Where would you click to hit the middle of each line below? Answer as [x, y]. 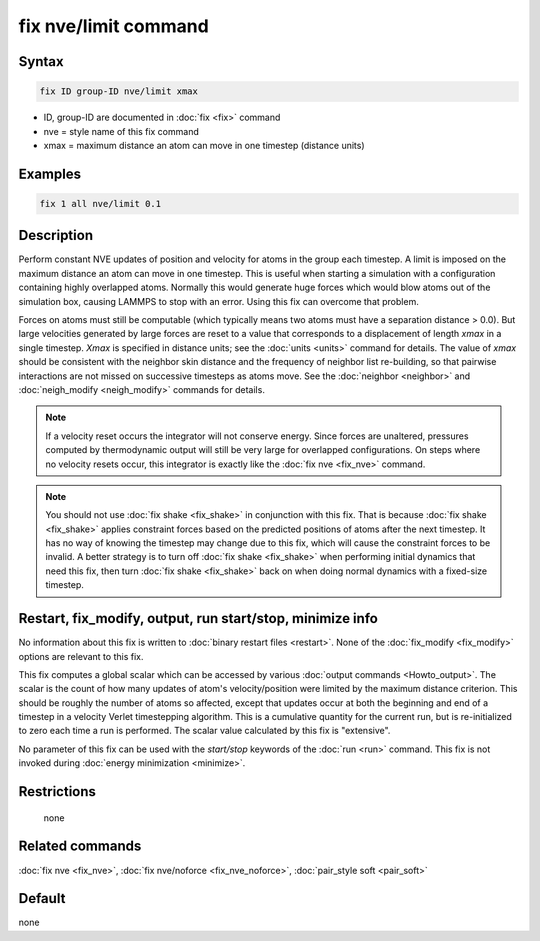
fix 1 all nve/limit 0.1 [100, 203]
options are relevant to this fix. [81, 656]
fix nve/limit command [113, 26]
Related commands [80, 846]
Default [42, 898]
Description [56, 235]
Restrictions [57, 791]
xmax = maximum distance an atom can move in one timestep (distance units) [204, 145]
